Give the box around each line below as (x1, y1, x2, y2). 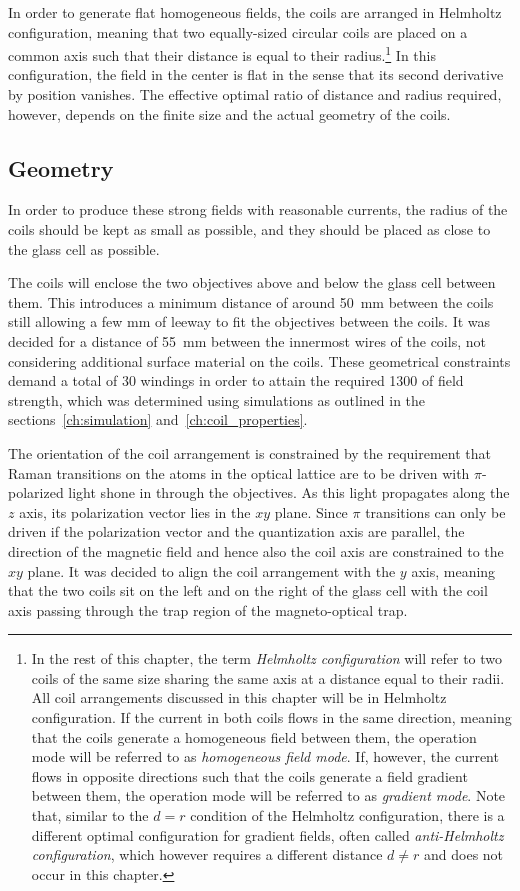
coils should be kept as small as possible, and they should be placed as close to (8, 219, 491, 240)
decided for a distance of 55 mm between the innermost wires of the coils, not (8, 330, 486, 351)
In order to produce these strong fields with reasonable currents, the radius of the (8, 199, 508, 220)
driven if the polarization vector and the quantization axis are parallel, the (8, 521, 465, 542)
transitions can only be (365, 501, 506, 522)
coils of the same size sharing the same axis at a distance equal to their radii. (31, 667, 505, 688)
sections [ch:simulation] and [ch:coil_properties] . (8, 409, 308, 430)
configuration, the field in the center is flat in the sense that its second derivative (8, 64, 504, 85)
